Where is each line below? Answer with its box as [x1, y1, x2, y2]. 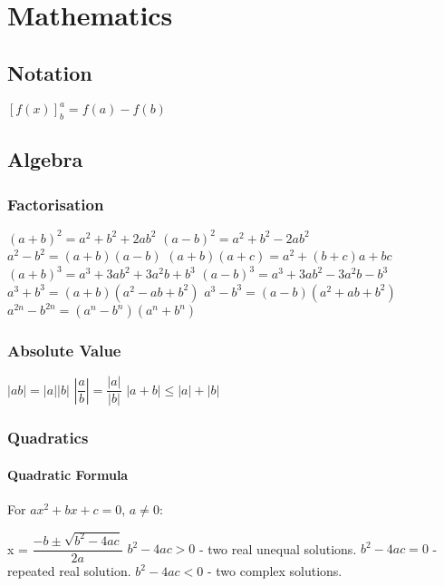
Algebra [7, 145, 83, 173]
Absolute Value [7, 339, 121, 362]
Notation [7, 58, 92, 86]
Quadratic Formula [7, 464, 129, 483]
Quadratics [7, 426, 89, 449]
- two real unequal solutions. [199, 539, 357, 558]
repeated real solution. [7, 562, 131, 581]
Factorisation [7, 192, 104, 215]
